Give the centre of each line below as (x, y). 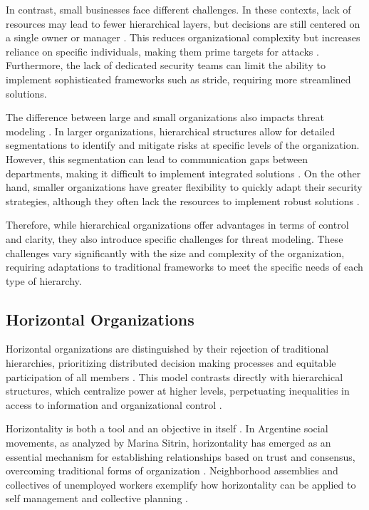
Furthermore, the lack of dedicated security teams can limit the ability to (166, 65)
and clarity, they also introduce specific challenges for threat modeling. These (175, 238)
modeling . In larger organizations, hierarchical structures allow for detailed (171, 131)
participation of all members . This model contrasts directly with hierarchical (175, 376)
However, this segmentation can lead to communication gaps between (157, 158)
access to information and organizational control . (114, 404)
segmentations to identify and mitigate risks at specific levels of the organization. (183, 145)
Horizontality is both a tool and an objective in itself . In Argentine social (167, 428)
